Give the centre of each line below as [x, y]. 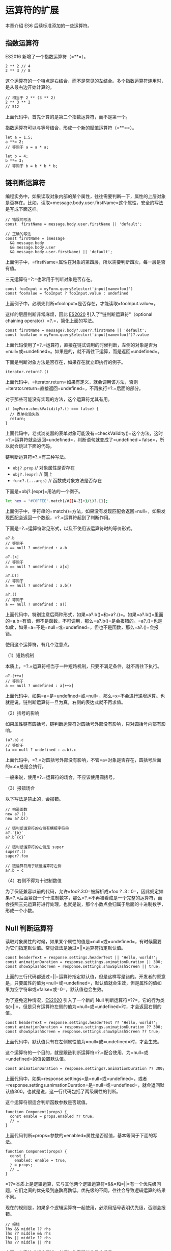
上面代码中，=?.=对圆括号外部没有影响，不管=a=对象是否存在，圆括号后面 [83, 760]
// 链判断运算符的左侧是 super [35, 847]
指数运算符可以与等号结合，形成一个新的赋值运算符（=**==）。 [71, 128]
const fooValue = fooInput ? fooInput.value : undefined [67, 293]
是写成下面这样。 [23, 209]
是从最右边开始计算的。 [30, 87]
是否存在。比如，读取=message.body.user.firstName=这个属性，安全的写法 [84, 203]
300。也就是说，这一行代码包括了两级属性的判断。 [67, 1091]
